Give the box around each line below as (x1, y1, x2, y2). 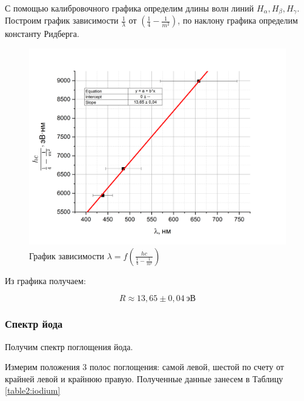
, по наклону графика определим (177, 14, 298, 27)
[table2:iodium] (5, 384, 61, 397)
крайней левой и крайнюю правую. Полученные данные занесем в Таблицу (5, 372, 283, 385)
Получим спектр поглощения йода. (5, 340, 133, 353)
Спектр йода (5, 316, 63, 331)
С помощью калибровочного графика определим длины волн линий (5, 2, 254, 14)
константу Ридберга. (5, 27, 79, 40)
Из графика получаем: (5, 274, 86, 287)
